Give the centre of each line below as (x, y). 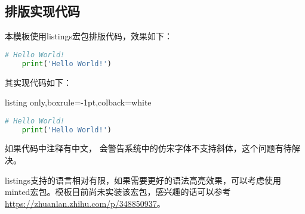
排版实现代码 (42, 11)
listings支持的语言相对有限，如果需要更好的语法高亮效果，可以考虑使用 (143, 180)
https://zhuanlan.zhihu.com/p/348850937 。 (85, 203)
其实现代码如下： (38, 82)
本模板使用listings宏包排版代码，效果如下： (89, 36)
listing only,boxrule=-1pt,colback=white (78, 102)
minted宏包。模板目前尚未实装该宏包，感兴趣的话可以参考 (118, 192)
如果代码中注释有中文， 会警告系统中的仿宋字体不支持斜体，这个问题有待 (148, 148)
